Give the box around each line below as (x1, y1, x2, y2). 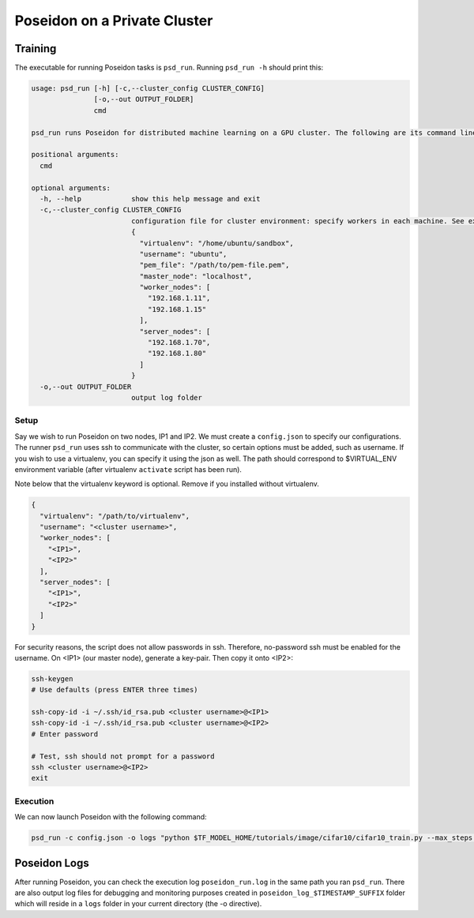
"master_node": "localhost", (139, 272, 253, 280)
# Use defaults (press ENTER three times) (31, 685, 198, 695)
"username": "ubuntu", (139, 249, 228, 258)
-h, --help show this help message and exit (39, 194, 261, 203)
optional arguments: (31, 183, 111, 193)
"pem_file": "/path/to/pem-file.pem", (139, 260, 290, 270)
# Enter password (31, 729, 99, 738)
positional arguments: (31, 150, 119, 159)
